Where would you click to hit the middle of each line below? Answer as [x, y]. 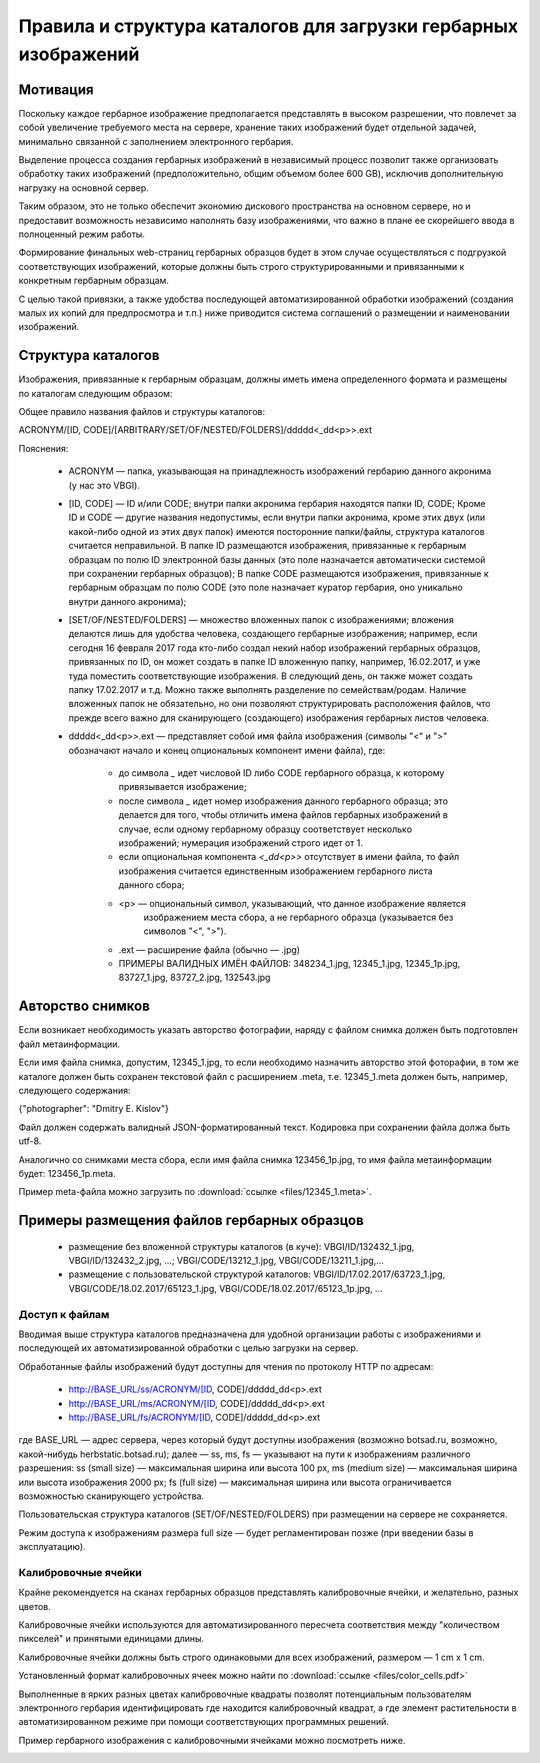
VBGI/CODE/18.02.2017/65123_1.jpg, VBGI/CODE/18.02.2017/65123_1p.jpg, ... [226, 1288]
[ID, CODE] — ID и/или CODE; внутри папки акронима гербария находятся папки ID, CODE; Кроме [277, 503]
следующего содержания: [74, 1090]
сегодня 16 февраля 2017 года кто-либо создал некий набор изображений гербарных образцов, [274, 647]
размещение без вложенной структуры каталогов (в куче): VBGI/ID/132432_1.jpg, [241, 1246]
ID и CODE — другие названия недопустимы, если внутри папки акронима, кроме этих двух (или [276, 517]
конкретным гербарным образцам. [94, 281]
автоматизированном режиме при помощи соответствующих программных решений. [204, 1722]
